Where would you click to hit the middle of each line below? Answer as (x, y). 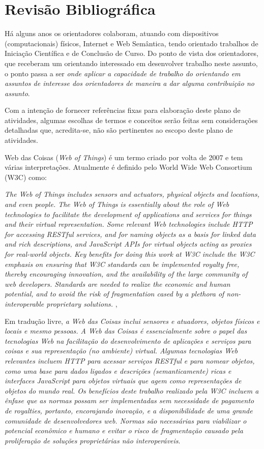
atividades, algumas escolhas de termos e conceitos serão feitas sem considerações (131, 120)
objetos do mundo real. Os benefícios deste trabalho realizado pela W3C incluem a (132, 390)
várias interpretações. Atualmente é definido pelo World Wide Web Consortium (128, 167)
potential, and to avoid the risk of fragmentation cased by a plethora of (114, 294)
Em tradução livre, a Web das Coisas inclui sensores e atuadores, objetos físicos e (132, 321)
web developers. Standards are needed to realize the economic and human (118, 283)
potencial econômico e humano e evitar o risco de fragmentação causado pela (124, 430)
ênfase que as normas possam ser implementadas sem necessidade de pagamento (129, 400)
